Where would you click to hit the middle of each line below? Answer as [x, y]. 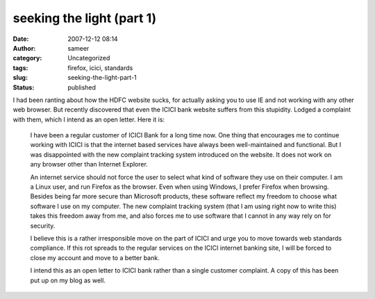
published [82, 87]
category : [27, 58]
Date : [21, 39]
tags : [20, 68]
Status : [24, 87]
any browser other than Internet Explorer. [89, 164]
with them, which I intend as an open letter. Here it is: [89, 119]
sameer [78, 48]
